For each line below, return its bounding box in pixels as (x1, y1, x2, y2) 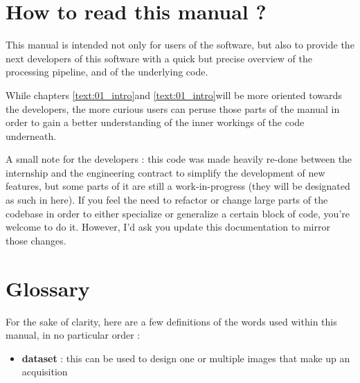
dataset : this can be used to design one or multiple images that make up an (21, 350, 350, 365)
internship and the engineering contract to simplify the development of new (6, 165, 325, 179)
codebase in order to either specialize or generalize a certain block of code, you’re (6, 206, 350, 220)
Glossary (6, 274, 90, 302)
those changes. (6, 233, 66, 247)
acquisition (21, 364, 68, 379)
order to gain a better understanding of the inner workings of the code (6, 115, 305, 130)
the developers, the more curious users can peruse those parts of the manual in (6, 101, 340, 116)
